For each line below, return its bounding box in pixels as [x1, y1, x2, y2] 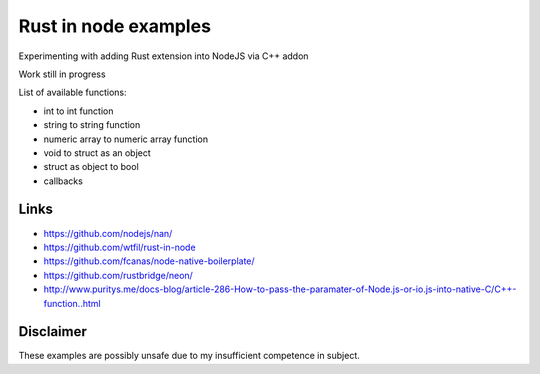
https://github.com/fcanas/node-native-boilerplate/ [43, 255, 255, 267]
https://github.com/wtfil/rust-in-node [43, 241, 196, 253]
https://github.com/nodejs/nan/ [43, 227, 173, 239]
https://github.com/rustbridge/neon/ [43, 269, 194, 281]
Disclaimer [18, 323, 87, 340]
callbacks [43, 175, 84, 187]
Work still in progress [18, 68, 106, 80]
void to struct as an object [43, 146, 152, 159]
